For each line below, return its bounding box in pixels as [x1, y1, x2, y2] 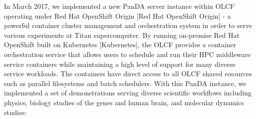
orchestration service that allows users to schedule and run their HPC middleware [4, 49, 251, 59]
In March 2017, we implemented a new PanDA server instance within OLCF [4, 1, 235, 11]
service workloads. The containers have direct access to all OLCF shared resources [4, 68, 252, 79]
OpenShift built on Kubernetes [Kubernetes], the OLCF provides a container [4, 39, 236, 50]
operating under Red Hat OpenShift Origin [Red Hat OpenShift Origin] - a [4, 10, 231, 21]
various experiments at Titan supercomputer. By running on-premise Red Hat [4, 30, 240, 40]
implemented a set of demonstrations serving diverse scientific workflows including [4, 88, 252, 98]
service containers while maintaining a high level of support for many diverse [4, 59, 236, 69]
